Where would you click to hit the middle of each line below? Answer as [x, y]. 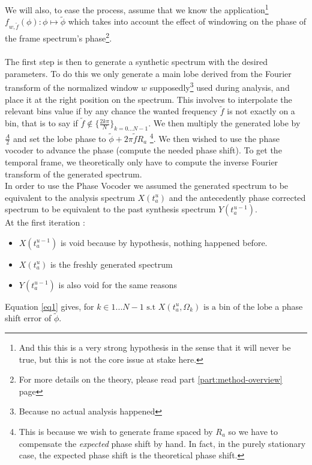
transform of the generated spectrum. [73, 174]
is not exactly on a [261, 111]
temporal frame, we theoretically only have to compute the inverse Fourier [142, 162]
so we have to [253, 431]
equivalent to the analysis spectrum [70, 197]
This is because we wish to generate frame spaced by [116, 431]
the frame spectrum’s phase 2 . [58, 37]
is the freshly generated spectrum [111, 264]
